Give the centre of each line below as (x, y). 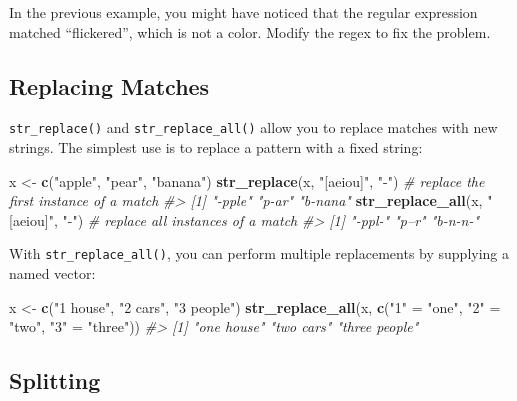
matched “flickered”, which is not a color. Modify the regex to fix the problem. (250, 31)
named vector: (52, 273)
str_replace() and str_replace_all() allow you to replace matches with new (253, 127)
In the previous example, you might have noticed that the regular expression (243, 12)
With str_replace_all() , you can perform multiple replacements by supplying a (259, 253)
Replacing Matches (109, 85)
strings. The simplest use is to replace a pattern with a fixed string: (216, 147)
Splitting (55, 380)
